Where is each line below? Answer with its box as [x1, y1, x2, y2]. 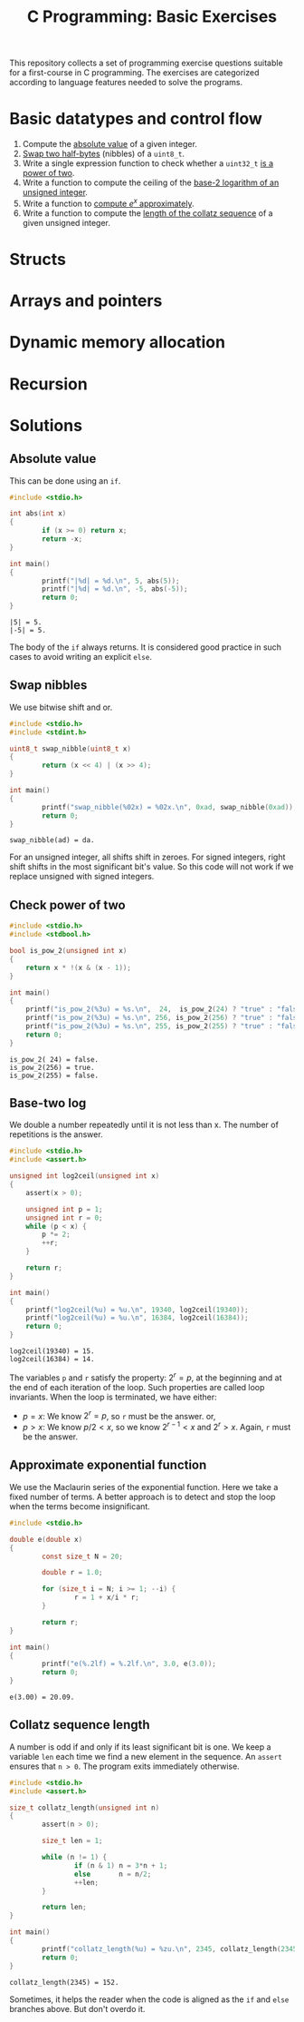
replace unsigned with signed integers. [9, 871, 155, 882]
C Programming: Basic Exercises [26, 6, 278, 27]
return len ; [42, 1903, 88, 1912]
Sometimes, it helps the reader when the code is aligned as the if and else [9, 1994, 290, 2005]
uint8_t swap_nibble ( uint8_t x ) [9, 744, 131, 753]
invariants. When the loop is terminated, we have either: [9, 1391, 217, 1402]
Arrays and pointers [9, 290, 163, 311]
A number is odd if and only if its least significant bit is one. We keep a [9, 1741, 271, 1752]
